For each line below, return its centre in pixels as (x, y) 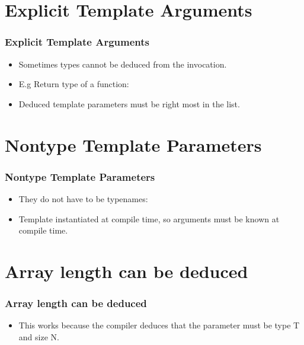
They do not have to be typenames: (83, 198)
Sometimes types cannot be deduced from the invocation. (123, 64)
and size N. (39, 336)
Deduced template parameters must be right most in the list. (129, 103)
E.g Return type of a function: (74, 84)
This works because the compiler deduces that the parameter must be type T (159, 325)
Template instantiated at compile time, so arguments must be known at (149, 218)
